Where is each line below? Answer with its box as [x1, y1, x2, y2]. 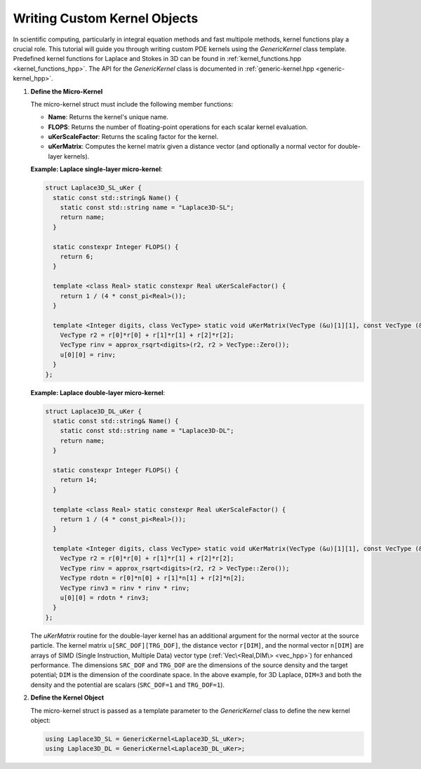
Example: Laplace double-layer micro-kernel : [30, 388, 166, 396]
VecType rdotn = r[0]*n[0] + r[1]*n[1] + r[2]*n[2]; [60, 574, 246, 582]
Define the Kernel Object [30, 693, 105, 702]
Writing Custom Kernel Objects [13, 11, 199, 26]
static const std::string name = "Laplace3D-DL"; [60, 427, 234, 435]
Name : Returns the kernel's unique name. [48, 113, 168, 121]
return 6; [60, 253, 94, 260]
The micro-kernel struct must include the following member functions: [30, 100, 234, 108]
